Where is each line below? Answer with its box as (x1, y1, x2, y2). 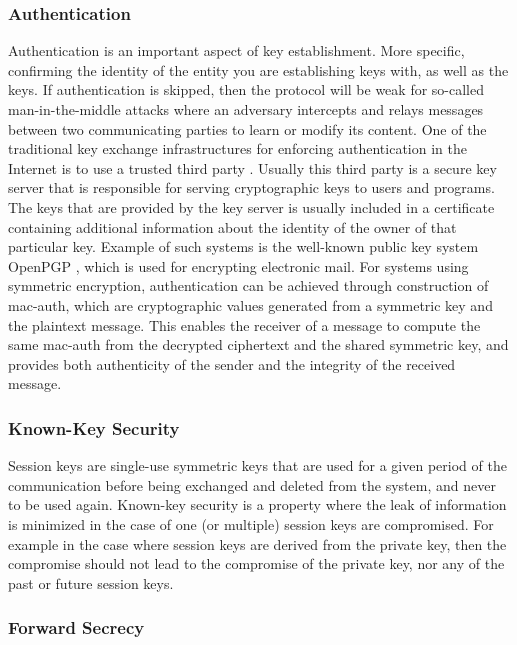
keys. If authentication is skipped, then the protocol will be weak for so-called (8, 79, 484, 100)
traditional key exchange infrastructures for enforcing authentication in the (8, 138, 467, 159)
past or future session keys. (8, 572, 174, 593)
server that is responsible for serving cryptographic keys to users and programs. (8, 177, 495, 198)
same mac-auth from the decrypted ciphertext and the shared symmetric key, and (8, 334, 509, 355)
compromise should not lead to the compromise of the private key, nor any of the (8, 553, 505, 574)
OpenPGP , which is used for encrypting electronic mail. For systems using (8, 255, 469, 276)
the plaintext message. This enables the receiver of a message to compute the (8, 314, 481, 335)
